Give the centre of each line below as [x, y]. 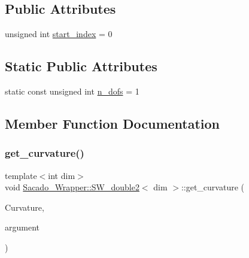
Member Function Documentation [113, 123]
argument [22, 227]
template [21, 175]
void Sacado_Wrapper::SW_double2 [72, 187]
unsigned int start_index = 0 [59, 34]
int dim [62, 175]
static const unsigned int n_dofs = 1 [72, 91]
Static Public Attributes [81, 66]
